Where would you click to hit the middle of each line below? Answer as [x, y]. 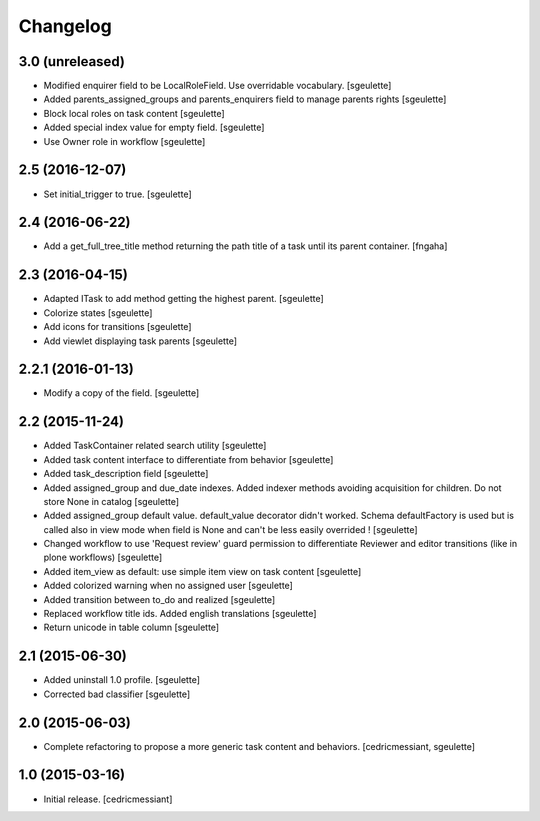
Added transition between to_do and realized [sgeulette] [159, 599]
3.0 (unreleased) [71, 61]
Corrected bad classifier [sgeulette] [117, 694]
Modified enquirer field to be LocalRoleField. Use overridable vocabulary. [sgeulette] [217, 86]
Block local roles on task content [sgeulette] [134, 113]
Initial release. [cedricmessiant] [108, 799]
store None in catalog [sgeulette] [111, 501]
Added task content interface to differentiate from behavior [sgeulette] [188, 459]
